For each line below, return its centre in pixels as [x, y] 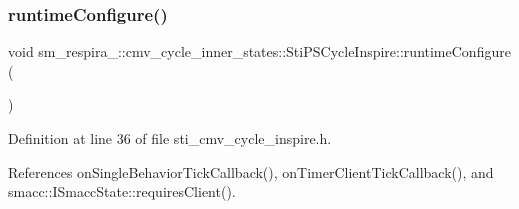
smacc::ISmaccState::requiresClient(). [122, 191]
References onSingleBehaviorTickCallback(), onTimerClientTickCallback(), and [251, 171]
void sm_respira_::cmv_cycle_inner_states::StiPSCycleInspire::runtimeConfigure [259, 51]
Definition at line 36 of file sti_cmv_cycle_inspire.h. [170, 138]
